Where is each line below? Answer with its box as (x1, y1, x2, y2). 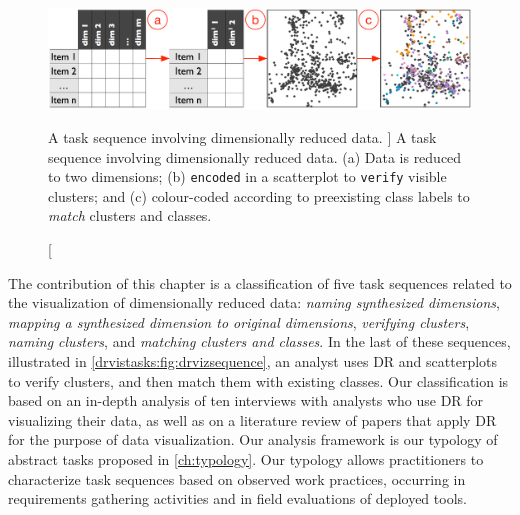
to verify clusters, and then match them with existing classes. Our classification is (8, 370, 509, 391)
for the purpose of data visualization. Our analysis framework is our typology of (8, 429, 498, 450)
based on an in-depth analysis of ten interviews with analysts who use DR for (8, 390, 484, 411)
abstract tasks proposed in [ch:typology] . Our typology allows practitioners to (8, 449, 484, 469)
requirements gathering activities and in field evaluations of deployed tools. (8, 488, 467, 509)
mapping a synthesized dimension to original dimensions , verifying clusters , (8, 311, 470, 332)
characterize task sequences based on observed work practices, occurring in (8, 468, 466, 489)
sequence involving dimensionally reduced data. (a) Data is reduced (48, 146, 462, 167)
